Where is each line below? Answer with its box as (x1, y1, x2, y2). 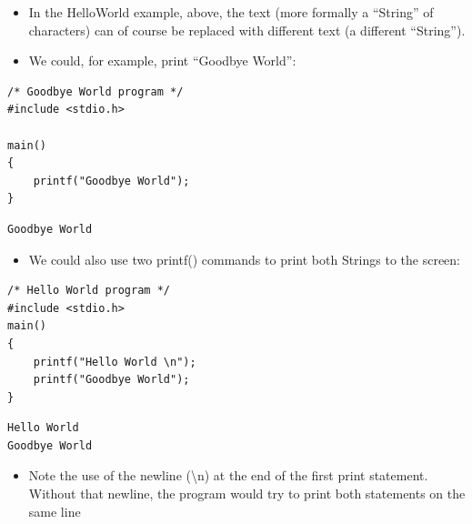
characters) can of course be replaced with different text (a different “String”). (28, 20, 466, 39)
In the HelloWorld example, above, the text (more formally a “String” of (28, 3, 434, 21)
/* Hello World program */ (7, 284, 170, 297)
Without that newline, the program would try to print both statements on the (28, 484, 466, 503)
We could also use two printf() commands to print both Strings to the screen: (28, 249, 461, 268)
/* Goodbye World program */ (7, 85, 184, 98)
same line (28, 501, 81, 520)
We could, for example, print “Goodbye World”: (28, 51, 296, 70)
